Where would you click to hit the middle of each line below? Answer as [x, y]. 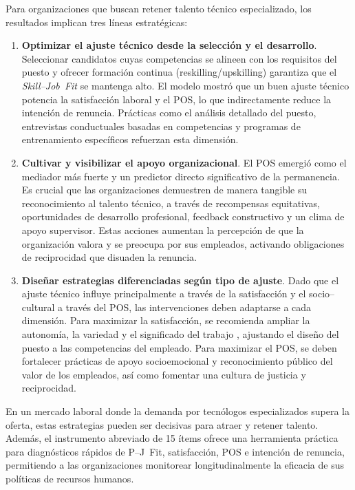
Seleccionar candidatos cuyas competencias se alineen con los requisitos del [179, 58]
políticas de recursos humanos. [70, 478]
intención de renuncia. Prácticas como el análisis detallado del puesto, [169, 113]
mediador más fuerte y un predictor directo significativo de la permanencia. [181, 176]
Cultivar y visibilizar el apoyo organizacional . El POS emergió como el [184, 162]
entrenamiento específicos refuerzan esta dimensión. [130, 139]
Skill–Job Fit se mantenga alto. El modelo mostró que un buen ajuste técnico [185, 85]
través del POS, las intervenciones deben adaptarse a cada [189, 307]
